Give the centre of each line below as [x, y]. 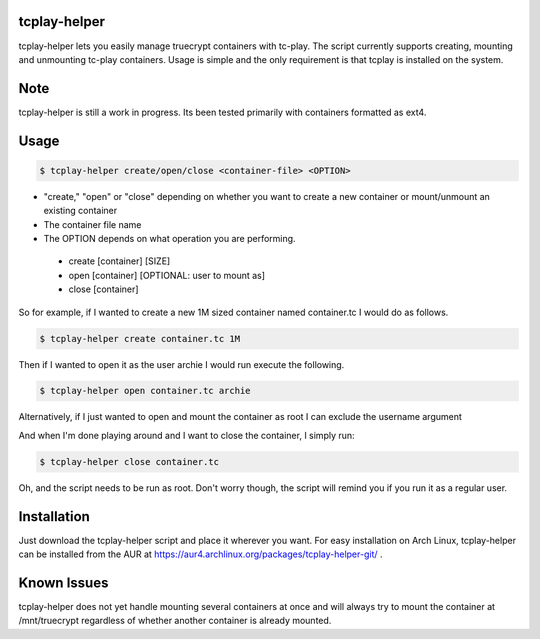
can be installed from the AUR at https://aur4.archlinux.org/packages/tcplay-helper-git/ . [200, 554]
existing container [80, 211]
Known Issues [63, 582]
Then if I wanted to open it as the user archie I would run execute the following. [181, 364]
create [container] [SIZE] [119, 261]
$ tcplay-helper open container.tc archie [145, 391]
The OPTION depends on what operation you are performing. [169, 238]
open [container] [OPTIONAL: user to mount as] [166, 275]
